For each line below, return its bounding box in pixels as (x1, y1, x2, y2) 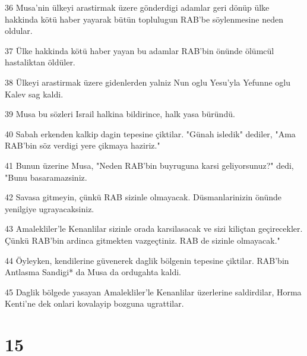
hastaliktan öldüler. (5, 56, 75, 68)
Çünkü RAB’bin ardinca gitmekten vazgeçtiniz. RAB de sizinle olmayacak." (5, 234, 280, 246)
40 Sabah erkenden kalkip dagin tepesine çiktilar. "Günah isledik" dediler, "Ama (5, 127, 296, 140)
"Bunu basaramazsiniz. (5, 171, 87, 183)
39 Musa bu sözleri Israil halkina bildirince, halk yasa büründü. (5, 108, 235, 120)
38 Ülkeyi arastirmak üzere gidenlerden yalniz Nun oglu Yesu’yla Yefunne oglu (5, 75, 291, 88)
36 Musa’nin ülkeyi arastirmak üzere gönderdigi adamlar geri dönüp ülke (5, 1, 270, 13)
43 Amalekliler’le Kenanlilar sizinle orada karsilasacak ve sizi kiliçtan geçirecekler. (5, 222, 303, 235)
